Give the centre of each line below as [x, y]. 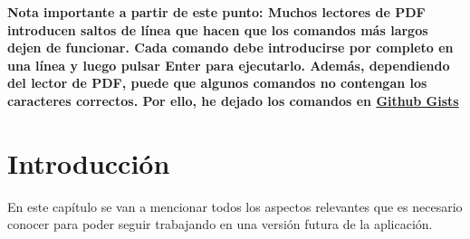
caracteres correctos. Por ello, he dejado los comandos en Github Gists [233, 100]
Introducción [89, 163]
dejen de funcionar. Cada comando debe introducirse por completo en [230, 48]
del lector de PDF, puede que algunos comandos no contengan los [217, 83]
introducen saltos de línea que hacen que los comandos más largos [218, 29]
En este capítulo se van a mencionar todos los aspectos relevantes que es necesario [235, 206]
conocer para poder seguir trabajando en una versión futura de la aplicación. [220, 224]
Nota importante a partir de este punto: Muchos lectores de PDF [216, 12]
